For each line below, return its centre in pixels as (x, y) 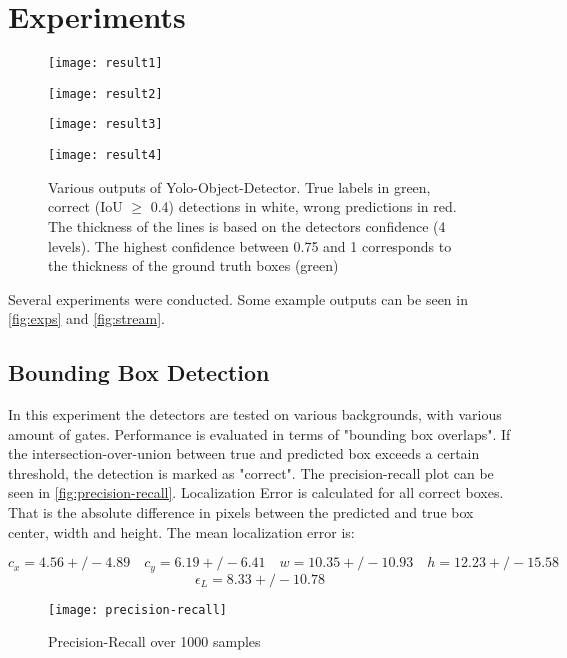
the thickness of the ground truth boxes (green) (193, 265)
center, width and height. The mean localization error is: (181, 531)
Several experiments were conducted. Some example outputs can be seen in (238, 298)
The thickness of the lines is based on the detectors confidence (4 (247, 225)
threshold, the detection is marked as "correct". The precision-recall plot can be (251, 472)
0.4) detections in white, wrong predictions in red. (303, 206)
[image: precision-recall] (137, 609)
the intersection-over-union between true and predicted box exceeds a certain (244, 453)
